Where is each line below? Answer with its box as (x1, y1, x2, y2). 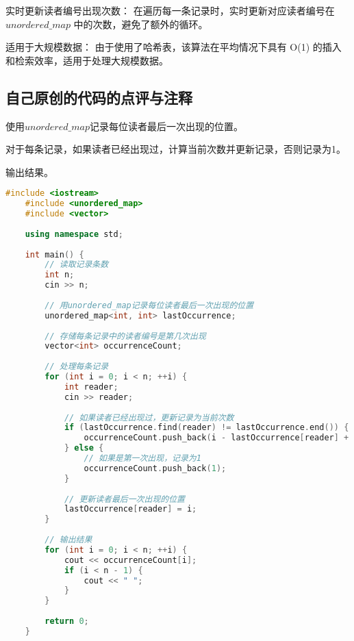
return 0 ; (45, 616, 89, 627)
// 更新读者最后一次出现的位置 (64, 494, 185, 504)
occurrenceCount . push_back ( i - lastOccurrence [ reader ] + (84, 433, 349, 443)
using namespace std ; (25, 229, 123, 239)
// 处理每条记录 (45, 362, 109, 372)
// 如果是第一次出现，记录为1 (84, 453, 201, 464)
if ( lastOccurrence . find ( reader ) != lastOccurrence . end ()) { (64, 423, 349, 433)
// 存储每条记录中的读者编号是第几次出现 (45, 331, 206, 341)
